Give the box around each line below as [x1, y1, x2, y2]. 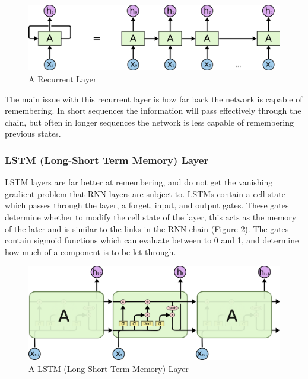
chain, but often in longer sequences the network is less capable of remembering [5, 115, 294, 128]
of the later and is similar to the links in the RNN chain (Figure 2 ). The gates [5, 222, 289, 235]
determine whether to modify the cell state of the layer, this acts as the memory [5, 210, 297, 223]
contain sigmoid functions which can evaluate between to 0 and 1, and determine [5, 234, 299, 246]
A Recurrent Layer [28, 72, 97, 85]
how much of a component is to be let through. [5, 245, 176, 258]
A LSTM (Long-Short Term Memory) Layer [28, 362, 189, 374]
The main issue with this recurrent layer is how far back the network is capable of [5, 92, 303, 105]
